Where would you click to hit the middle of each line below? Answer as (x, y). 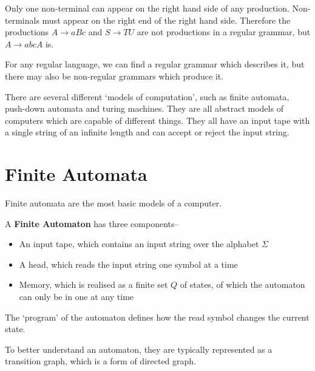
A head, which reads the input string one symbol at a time (128, 264)
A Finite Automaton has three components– (92, 223)
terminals (22, 20)
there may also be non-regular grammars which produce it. (114, 76)
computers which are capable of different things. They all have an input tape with (157, 120)
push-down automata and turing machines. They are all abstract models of (144, 108)
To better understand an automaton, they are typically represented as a (139, 349)
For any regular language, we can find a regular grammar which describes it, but (155, 64)
